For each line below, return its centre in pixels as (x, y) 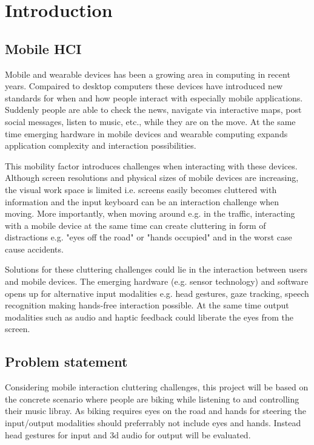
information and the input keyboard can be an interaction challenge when (142, 201)
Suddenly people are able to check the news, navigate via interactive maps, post (153, 110)
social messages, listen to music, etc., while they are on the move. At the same (150, 121)
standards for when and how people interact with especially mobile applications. (154, 97)
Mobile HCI (43, 48)
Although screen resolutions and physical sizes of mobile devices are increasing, (152, 178)
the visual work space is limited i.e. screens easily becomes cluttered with (141, 189)
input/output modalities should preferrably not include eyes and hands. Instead (153, 423)
